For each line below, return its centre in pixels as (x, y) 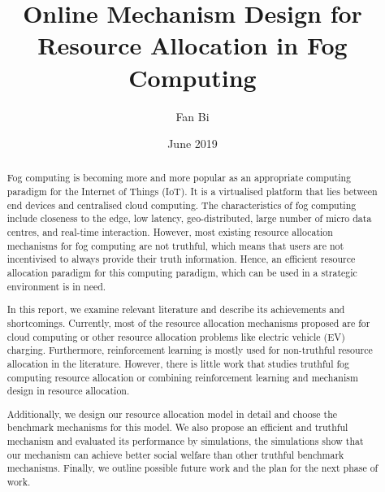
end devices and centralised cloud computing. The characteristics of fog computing (182, 205)
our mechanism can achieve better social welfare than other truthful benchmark (175, 454)
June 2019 (192, 144)
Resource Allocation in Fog (192, 45)
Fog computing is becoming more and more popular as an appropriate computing (179, 178)
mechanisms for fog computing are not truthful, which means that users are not (175, 245)
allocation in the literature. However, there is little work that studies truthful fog (178, 363)
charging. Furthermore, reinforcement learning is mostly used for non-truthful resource (190, 350)
